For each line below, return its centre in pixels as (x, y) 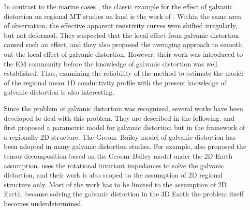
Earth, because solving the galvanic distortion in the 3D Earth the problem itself (124, 194)
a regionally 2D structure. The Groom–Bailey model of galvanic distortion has (120, 137)
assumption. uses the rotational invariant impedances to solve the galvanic (114, 165)
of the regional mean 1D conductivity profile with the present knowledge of (115, 82)
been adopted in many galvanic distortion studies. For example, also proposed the (125, 146)
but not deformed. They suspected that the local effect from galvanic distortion (122, 35)
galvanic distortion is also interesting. (59, 92)
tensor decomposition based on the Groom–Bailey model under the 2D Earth (118, 155)
